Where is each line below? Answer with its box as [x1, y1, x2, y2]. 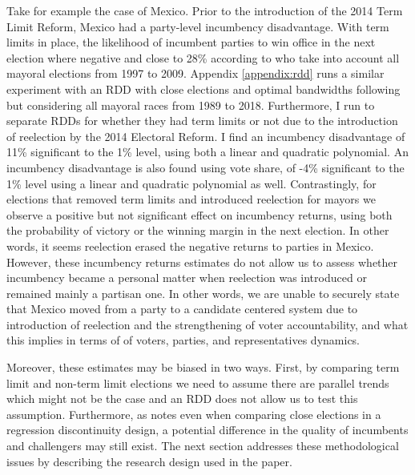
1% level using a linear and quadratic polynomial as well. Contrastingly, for [6, 175, 377, 191]
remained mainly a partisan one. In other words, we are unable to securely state [6, 284, 400, 301]
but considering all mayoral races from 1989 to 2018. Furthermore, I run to [6, 96, 375, 113]
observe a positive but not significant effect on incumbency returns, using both [6, 206, 393, 223]
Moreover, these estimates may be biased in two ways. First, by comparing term [6, 359, 400, 376]
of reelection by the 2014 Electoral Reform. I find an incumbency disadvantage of [6, 127, 405, 144]
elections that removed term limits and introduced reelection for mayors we [6, 191, 376, 207]
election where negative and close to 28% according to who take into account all [6, 49, 400, 66]
